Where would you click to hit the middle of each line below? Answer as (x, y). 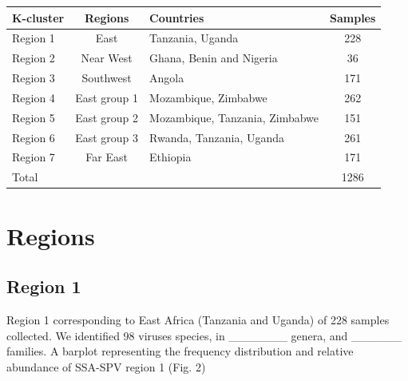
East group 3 (107, 137)
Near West (107, 58)
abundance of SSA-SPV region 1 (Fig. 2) (106, 366)
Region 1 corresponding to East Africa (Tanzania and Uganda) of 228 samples (198, 319)
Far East (107, 157)
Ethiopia (170, 157)
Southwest (107, 78)
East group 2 (107, 117)
